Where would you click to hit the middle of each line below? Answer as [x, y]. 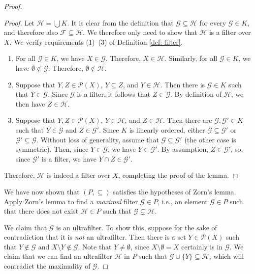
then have [30, 103]
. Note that [95, 246]
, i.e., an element [183, 201]
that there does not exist [41, 211]
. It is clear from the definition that [120, 22]
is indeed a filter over [78, 175]
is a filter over [230, 32]
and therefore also [31, 32]
